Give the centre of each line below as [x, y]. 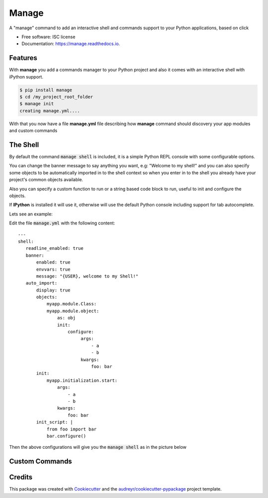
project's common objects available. [46, 180]
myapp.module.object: [73, 311]
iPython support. [26, 76]
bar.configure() [66, 436]
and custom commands [33, 131]
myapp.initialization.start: [82, 380]
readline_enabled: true [55, 249]
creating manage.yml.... [50, 111]
